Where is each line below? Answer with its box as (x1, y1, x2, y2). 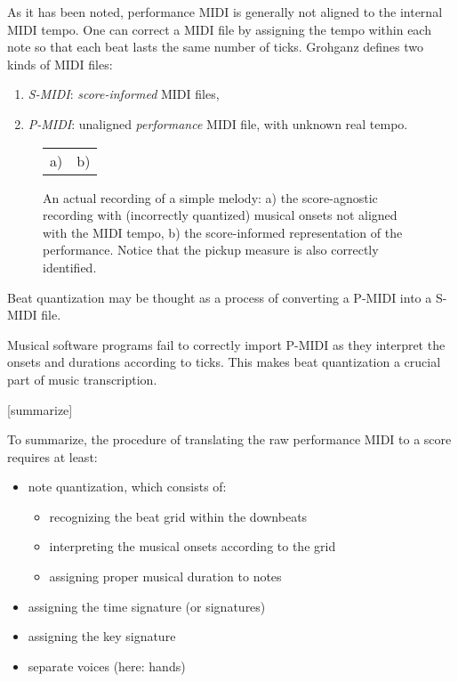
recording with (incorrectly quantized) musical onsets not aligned (43, 206, 398, 224)
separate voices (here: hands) (28, 656, 186, 675)
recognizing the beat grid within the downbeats (49, 507, 308, 525)
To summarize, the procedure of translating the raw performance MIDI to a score (7, 430, 452, 449)
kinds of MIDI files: (7, 54, 113, 73)
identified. (43, 257, 97, 276)
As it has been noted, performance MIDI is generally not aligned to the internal (7, 3, 443, 20)
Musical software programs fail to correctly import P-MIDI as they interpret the (7, 335, 446, 353)
